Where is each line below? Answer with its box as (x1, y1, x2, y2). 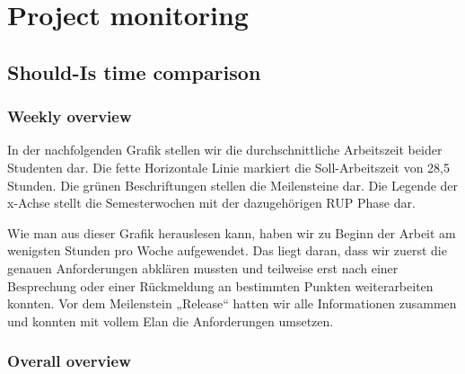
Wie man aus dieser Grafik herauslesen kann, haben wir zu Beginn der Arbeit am (7, 223, 456, 242)
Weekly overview (7, 105, 132, 128)
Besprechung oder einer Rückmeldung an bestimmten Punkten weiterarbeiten (7, 276, 434, 295)
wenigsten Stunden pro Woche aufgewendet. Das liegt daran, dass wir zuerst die (7, 241, 447, 260)
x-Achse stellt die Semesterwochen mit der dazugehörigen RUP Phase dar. (7, 193, 416, 212)
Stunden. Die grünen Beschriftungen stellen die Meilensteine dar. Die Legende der (7, 175, 459, 194)
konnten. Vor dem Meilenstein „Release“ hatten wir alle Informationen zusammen (7, 294, 457, 313)
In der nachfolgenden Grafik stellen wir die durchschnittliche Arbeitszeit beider (7, 140, 443, 159)
